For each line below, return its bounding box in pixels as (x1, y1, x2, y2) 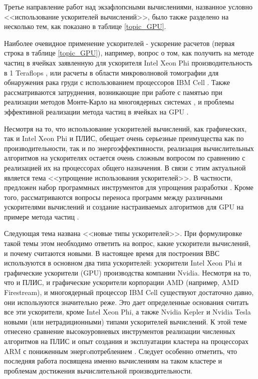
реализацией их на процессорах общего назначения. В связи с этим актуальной (4, 162, 246, 172)
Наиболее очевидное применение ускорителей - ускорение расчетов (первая (4, 37, 235, 48)
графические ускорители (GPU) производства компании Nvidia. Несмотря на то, (4, 267, 251, 277)
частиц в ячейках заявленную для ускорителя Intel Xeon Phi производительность (4, 57, 252, 67)
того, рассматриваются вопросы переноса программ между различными (4, 191, 222, 202)
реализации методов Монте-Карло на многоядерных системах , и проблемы (4, 96, 234, 107)
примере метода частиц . (4, 211, 79, 221)
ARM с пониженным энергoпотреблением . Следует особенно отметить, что (4, 345, 237, 356)
